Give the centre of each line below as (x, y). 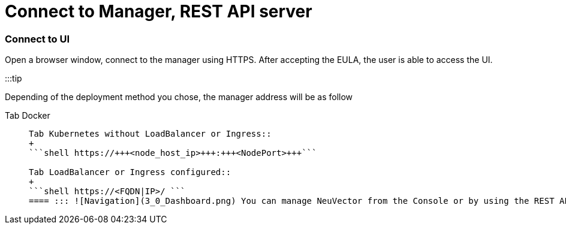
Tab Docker (28, 116)
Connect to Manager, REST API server (159, 11)
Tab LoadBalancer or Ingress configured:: (130, 172)
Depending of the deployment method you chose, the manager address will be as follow (179, 97)
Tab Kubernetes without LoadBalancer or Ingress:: (150, 134)
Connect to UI (37, 39)
